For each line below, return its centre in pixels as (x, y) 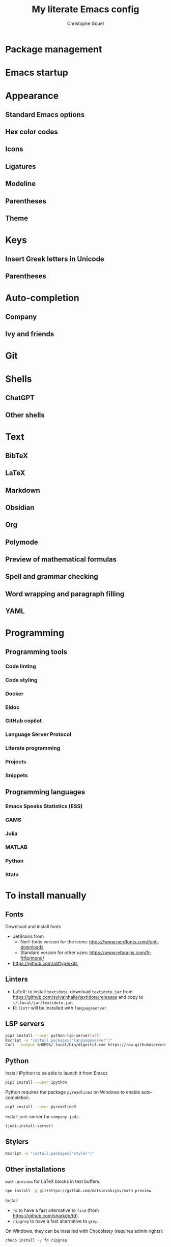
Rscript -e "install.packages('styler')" (50, 1153)
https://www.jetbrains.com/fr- (120, 953)
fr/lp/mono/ (32, 958)
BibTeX (17, 455)
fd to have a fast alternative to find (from (56, 1210)
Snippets (17, 776)
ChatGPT (20, 398)
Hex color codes (32, 132)
